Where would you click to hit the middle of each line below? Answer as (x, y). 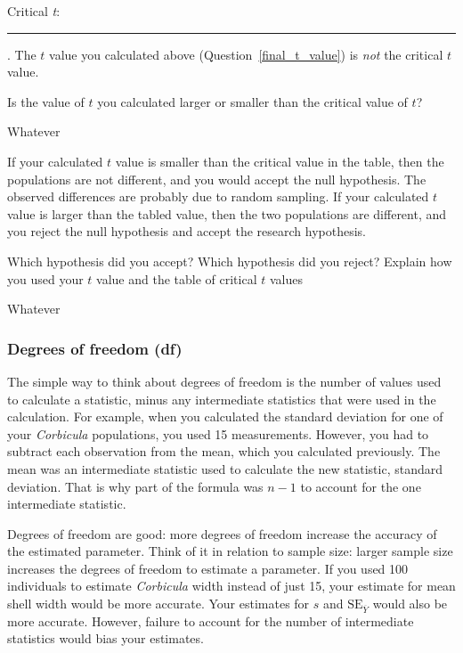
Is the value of (46, 101)
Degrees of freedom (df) (95, 348)
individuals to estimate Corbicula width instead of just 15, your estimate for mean (231, 586)
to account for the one (361, 486)
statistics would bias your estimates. (106, 638)
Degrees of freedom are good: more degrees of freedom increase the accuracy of (222, 533)
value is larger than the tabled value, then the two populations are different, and (227, 213)
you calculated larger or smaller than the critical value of (252, 101)
